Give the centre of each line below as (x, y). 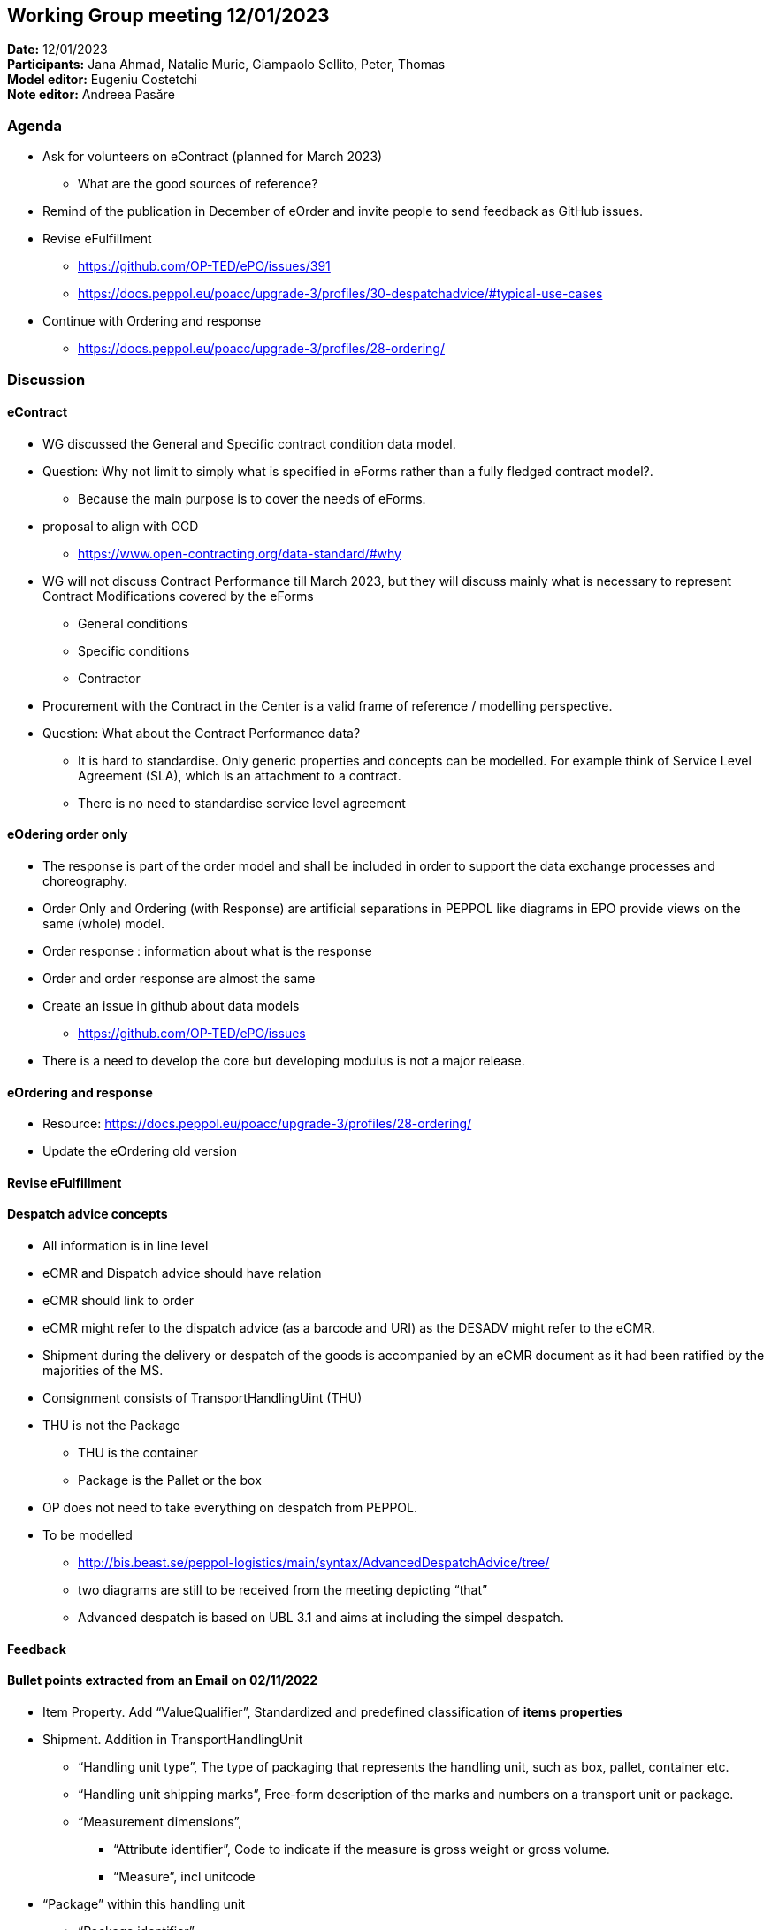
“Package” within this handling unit (144, 1903)
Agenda (34, 125)
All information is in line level (126, 1246)
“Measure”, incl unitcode (184, 1876)
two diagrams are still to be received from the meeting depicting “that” (283, 1590)
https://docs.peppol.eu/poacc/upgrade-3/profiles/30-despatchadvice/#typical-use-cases (340, 294)
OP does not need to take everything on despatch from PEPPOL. (230, 1508)
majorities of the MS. (103, 1371)
